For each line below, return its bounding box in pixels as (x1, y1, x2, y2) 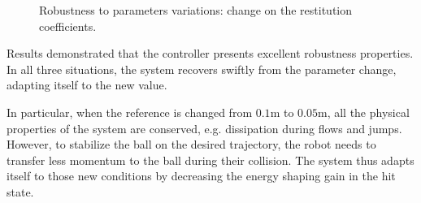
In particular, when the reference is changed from (7, 103, 253, 120)
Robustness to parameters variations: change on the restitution (39, 2, 353, 18)
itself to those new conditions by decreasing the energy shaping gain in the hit (7, 167, 396, 184)
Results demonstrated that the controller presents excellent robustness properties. (7, 45, 414, 62)
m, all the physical (317, 103, 410, 120)
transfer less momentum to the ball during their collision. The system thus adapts (7, 151, 414, 168)
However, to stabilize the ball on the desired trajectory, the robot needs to (7, 136, 376, 153)
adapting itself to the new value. (7, 76, 167, 93)
